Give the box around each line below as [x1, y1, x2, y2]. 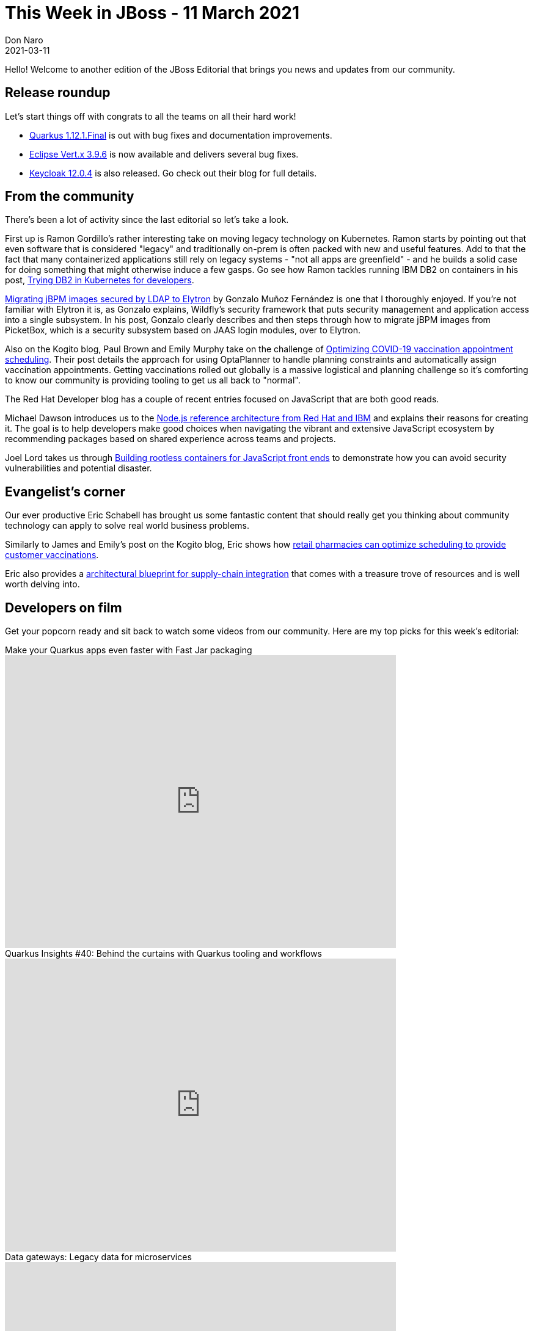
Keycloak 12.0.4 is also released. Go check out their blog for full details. [29, 167, 317, 178]
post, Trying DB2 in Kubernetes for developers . [5, 275, 194, 286]
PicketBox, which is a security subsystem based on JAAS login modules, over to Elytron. [5, 325, 361, 336]
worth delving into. [5, 579, 80, 590]
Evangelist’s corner [5, 484, 126, 499]
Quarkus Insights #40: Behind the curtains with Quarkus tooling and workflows [5, 948, 322, 959]
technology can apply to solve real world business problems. [5, 520, 250, 531]
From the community [5, 189, 134, 205]
